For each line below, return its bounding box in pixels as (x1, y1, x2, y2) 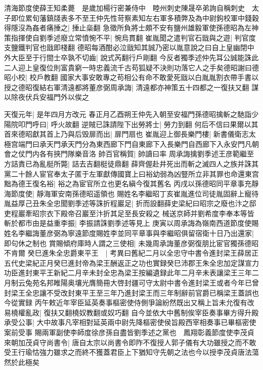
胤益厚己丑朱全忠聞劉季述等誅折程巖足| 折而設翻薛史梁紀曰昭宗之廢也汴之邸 (4, 198, 256, 209)
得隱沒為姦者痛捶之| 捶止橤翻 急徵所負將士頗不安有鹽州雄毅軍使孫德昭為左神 (4, 22, 259, 33)
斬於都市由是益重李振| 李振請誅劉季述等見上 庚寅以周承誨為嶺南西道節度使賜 (4, 218, 259, 228)
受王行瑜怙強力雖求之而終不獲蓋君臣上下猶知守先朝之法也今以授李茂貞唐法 (4, 347, 252, 357)
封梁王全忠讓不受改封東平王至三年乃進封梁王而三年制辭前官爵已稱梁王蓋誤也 (4, 287, 259, 298)
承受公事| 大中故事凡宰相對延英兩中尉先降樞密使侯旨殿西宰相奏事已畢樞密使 (4, 317, 256, 327)
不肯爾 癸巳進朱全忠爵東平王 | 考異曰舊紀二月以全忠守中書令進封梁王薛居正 (4, 248, 259, 258)
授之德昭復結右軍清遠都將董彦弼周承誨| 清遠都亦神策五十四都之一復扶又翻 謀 (4, 81, 259, 92)
